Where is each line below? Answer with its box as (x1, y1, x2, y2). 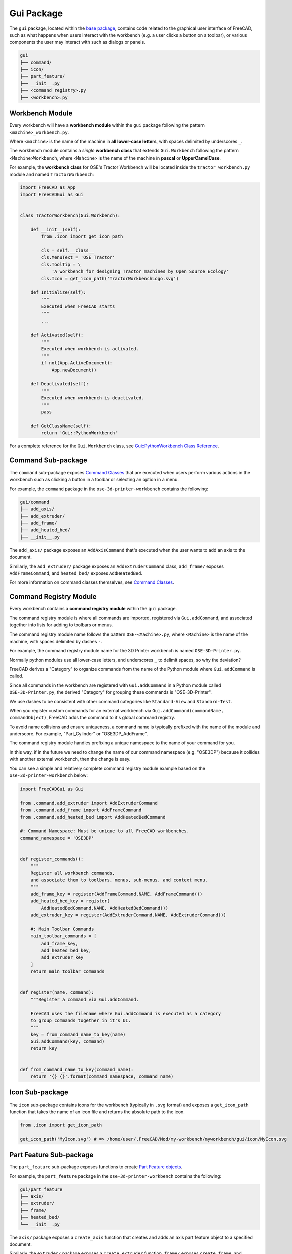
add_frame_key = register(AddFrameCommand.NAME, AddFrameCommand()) (30, 891, 203, 897)
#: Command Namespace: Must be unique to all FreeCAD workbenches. (20, 828, 190, 834)
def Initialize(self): (30, 290, 86, 295)
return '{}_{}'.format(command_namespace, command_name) (30, 1074, 174, 1079)
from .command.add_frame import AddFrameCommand (20, 807, 142, 813)
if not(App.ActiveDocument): (41, 360, 113, 366)
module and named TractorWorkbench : (9, 171, 94, 177)
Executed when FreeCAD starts (41, 304, 115, 309)
